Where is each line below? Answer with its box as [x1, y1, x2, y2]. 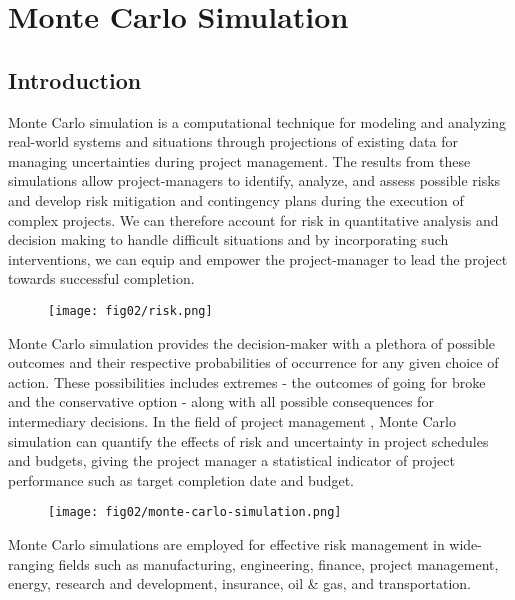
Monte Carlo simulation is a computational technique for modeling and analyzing [8, 111, 507, 132]
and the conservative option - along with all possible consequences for [8, 391, 434, 412]
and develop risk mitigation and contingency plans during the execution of [8, 189, 464, 210]
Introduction [8, 64, 142, 95]
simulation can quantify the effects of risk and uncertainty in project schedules [8, 430, 489, 451]
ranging [8, 553, 54, 574]
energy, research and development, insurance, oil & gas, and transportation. [8, 573, 471, 594]
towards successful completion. [8, 268, 195, 289]
